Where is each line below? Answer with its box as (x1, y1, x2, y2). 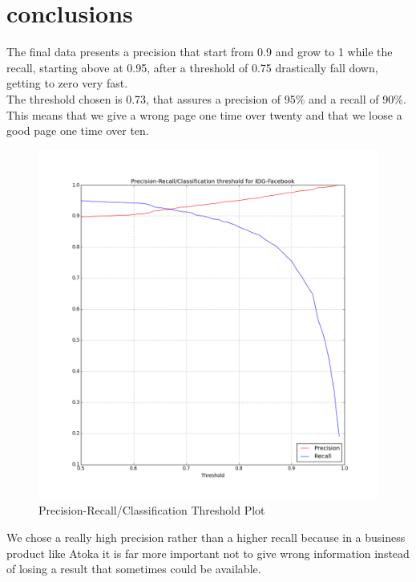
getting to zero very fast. (6, 75, 128, 92)
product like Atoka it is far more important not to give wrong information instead (6, 544, 410, 561)
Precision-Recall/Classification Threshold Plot (38, 502, 265, 519)
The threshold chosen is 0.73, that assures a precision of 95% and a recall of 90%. (6, 90, 406, 107)
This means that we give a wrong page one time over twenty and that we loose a (6, 106, 402, 123)
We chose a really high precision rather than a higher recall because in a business (6, 528, 406, 545)
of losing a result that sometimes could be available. (6, 560, 261, 577)
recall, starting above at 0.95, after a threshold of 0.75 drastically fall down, (6, 59, 378, 75)
